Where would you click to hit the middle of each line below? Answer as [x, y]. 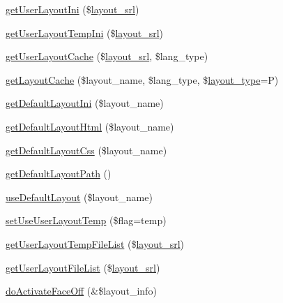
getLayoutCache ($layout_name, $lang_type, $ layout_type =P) [142, 79]
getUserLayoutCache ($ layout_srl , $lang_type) [107, 56]
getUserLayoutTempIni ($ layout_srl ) [85, 32]
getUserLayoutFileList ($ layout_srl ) [83, 267]
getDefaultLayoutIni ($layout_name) [85, 103]
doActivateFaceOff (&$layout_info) [81, 291]
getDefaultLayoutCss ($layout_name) [86, 150]
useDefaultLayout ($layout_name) [79, 197]
